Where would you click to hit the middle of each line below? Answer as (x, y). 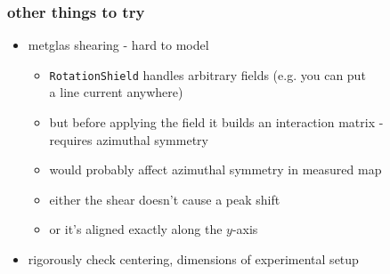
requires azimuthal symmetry (129, 139)
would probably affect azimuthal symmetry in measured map (215, 169)
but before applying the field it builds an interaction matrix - (216, 122)
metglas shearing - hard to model (118, 45)
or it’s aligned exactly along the (136, 229)
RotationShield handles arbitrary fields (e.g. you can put (207, 74)
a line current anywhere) (116, 92)
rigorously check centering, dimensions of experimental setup (193, 259)
